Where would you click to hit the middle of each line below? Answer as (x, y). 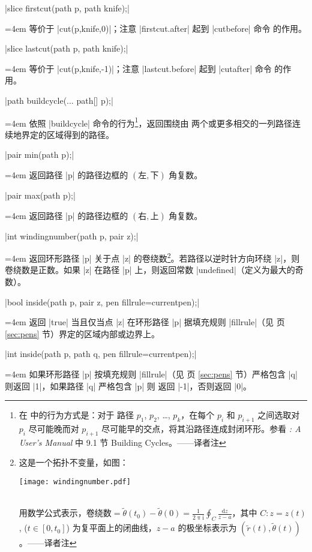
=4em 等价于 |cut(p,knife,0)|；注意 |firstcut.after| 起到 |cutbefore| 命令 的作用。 (156, 28)
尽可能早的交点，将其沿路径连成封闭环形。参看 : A (201, 428)
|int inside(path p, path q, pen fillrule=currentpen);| (101, 354)
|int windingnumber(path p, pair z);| (72, 235)
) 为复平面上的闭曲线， (111, 528)
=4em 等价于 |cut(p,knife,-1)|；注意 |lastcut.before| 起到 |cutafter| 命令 (138, 68)
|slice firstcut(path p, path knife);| (67, 8)
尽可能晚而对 (54, 428)
